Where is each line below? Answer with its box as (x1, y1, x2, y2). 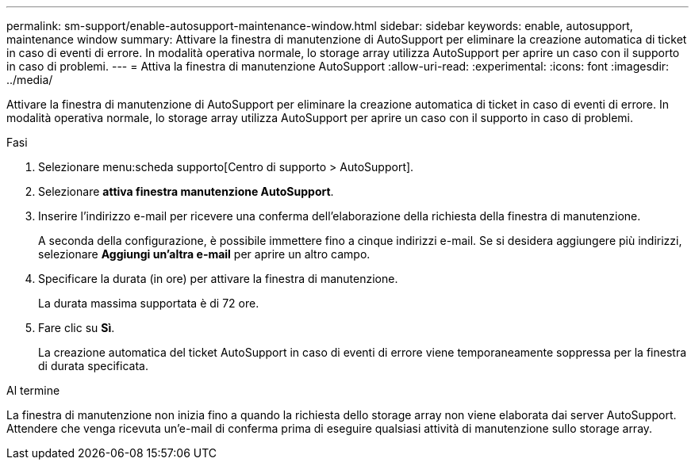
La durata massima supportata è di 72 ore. (38, 296, 259, 310)
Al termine (6, 384, 60, 397)
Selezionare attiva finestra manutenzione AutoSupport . (38, 185, 334, 198)
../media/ (6, 73, 53, 86)
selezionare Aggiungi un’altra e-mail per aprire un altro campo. (38, 247, 371, 261)
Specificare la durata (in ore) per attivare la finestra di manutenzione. (38, 272, 398, 285)
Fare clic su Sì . (38, 321, 115, 334)
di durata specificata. (38, 359, 148, 372)
